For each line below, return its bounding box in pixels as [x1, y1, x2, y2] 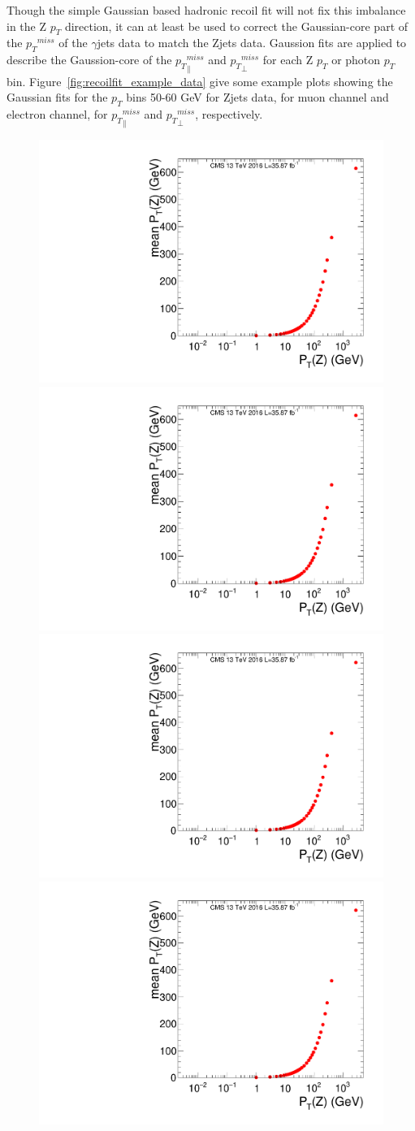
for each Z [262, 51, 313, 68]
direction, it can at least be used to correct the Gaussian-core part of [64, 17, 409, 34]
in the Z [6, 17, 46, 34]
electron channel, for [6, 106, 108, 123]
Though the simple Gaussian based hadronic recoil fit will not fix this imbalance [6, 2, 406, 18]
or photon [331, 51, 381, 68]
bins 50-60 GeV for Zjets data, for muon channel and [126, 89, 389, 106]
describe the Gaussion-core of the [6, 51, 172, 68]
